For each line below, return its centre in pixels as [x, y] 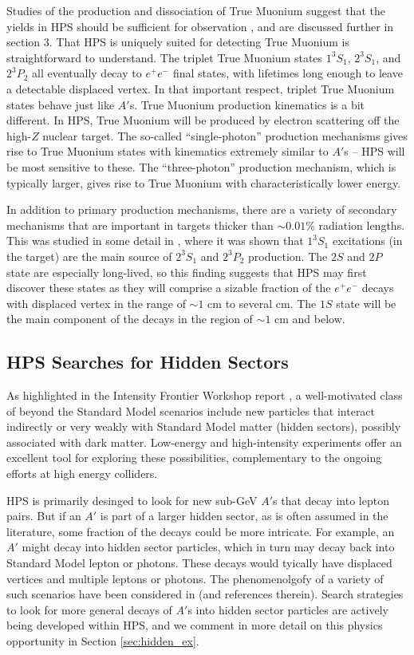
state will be [366, 303]
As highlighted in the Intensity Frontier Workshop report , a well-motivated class [205, 395]
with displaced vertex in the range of [96, 303]
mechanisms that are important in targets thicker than [140, 225]
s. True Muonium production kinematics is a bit [247, 104]
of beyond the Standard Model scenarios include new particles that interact [191, 410]
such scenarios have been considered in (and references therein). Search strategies [205, 594]
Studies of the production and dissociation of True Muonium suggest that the [196, 10]
